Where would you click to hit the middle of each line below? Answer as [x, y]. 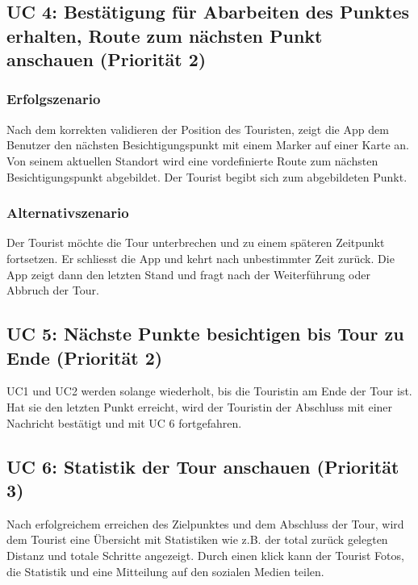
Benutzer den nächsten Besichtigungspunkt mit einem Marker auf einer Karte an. [208, 145]
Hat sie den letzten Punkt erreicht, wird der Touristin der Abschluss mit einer [200, 406]
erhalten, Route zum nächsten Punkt [165, 35]
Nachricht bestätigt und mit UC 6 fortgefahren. [124, 422]
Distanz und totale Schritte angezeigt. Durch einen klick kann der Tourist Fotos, [205, 555]
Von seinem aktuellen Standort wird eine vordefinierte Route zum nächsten [192, 160]
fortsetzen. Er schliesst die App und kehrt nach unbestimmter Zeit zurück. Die [201, 258]
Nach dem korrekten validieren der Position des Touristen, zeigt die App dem [198, 129]
